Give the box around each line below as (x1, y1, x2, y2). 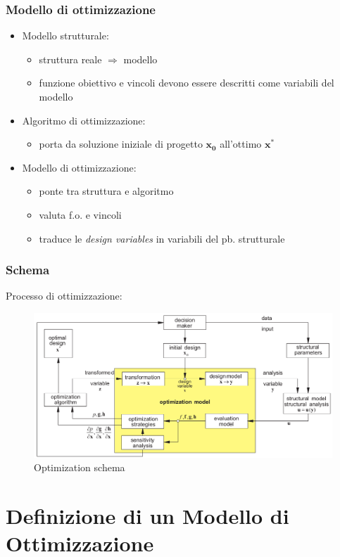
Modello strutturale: (22, 28, 109, 43)
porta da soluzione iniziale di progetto (39, 136, 203, 151)
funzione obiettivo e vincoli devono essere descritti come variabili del (39, 75, 334, 90)
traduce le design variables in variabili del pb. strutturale (39, 231, 285, 245)
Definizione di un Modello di (6, 501, 289, 530)
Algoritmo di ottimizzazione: (22, 113, 146, 127)
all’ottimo (220, 136, 262, 151)
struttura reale (39, 51, 102, 66)
